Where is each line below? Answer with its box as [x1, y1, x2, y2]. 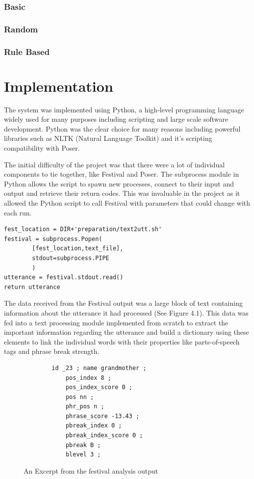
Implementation [4, 76, 113, 96]
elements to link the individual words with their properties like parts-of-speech [4, 336, 240, 346]
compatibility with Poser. [4, 143, 80, 153]
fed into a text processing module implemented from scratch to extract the [4, 317, 229, 327]
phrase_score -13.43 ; [65, 412, 140, 420]
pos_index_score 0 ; [65, 384, 132, 391]
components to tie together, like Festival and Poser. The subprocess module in [4, 169, 239, 179]
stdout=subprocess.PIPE [32, 254, 109, 262]
